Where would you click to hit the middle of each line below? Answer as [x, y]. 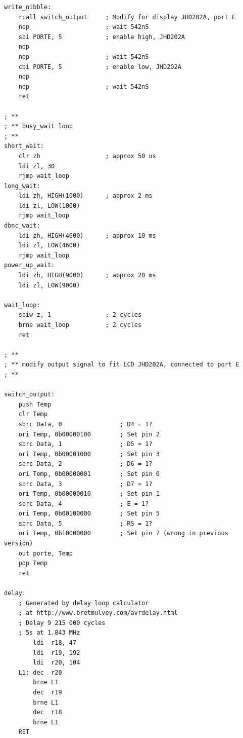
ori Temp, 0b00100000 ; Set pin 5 [89, 514]
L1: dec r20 [40, 672]
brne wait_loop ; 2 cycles [80, 325]
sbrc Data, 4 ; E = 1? [84, 504]
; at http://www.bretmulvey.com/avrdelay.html [98, 613]
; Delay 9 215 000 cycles [62, 623]
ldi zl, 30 [37, 166]
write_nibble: [28, 7]
